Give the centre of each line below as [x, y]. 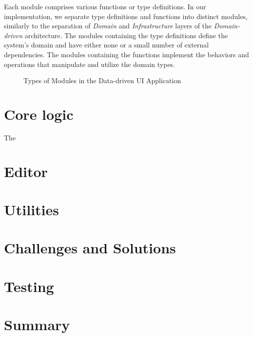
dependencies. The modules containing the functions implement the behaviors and [126, 54]
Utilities [32, 210]
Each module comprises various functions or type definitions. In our [105, 6]
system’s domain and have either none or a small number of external [107, 45]
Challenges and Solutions [90, 248]
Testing [29, 286]
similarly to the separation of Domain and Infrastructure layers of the [108, 26]
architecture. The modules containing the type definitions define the [126, 35]
